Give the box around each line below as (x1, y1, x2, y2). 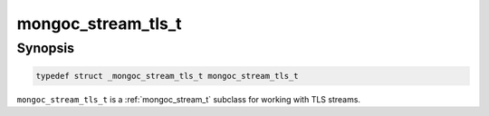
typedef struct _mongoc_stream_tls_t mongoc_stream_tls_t (35, 71, 299, 81)
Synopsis (16, 40, 75, 56)
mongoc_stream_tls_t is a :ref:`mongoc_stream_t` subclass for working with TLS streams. (16, 93, 361, 104)
